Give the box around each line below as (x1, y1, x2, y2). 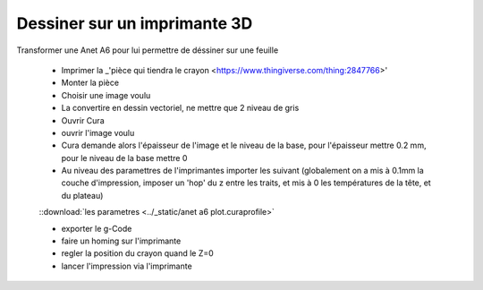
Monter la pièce (61, 77, 120, 89)
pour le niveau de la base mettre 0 (61, 152, 188, 163)
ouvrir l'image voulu (61, 127, 135, 138)
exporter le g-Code (61, 223, 132, 234)
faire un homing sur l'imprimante (61, 235, 182, 246)
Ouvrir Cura (61, 115, 105, 125)
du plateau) (61, 190, 104, 200)
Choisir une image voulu (61, 90, 151, 100)
